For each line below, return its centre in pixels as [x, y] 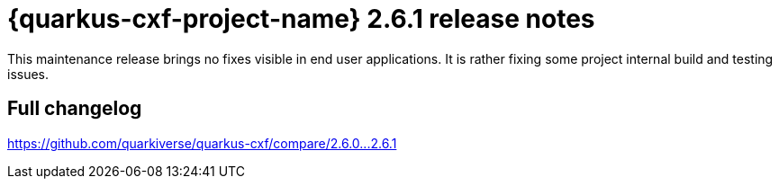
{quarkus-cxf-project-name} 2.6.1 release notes [301, 19]
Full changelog [75, 109]
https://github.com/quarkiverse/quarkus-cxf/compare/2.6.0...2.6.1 [202, 143]
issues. [28, 74]
